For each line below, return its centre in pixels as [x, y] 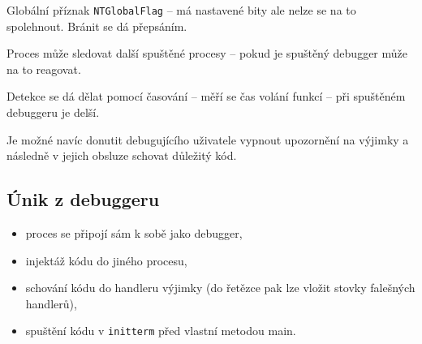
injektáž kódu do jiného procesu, [106, 260]
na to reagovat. [44, 69]
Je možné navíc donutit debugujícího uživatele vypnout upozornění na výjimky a [208, 139]
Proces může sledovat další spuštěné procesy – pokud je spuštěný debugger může [207, 53]
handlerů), [51, 303]
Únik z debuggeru [83, 199]
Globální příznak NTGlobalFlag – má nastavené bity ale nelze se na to [181, 10]
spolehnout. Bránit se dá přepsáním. [97, 26]
